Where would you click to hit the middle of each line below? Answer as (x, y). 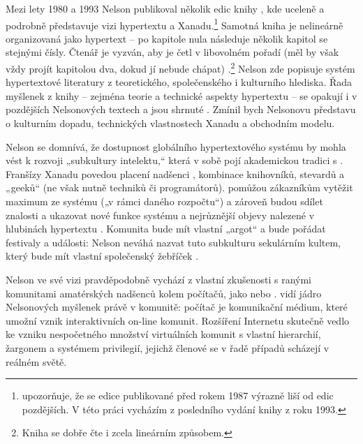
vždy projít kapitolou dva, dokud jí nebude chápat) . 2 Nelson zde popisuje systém (180, 67)
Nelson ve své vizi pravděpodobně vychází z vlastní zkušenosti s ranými (159, 279)
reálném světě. (36, 361)
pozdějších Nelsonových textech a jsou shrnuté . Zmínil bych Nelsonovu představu (181, 109)
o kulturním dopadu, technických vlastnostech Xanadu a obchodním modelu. (170, 123)
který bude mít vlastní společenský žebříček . (102, 256)
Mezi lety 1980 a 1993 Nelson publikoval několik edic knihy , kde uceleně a (165, 8)
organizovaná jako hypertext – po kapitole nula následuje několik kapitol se (167, 38)
